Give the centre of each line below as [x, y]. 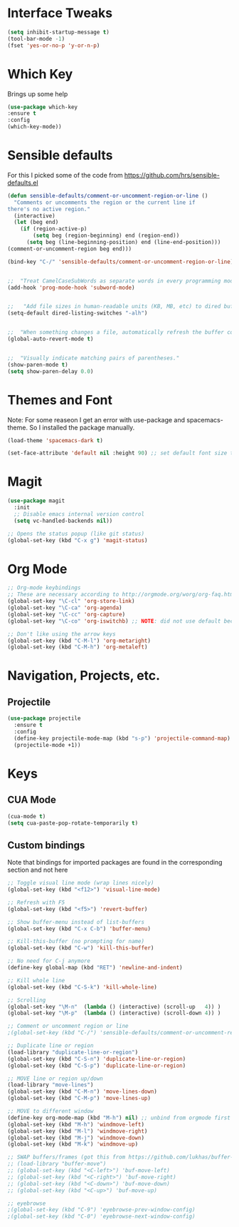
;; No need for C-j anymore [49, 961]
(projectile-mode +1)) [47, 745]
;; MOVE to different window [51, 1111]
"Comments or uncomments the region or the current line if [105, 202]
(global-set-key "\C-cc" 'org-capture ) [67, 614]
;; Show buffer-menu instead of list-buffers [76, 922]
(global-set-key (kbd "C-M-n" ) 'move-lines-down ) [83, 1092]
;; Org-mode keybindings [44, 588]
